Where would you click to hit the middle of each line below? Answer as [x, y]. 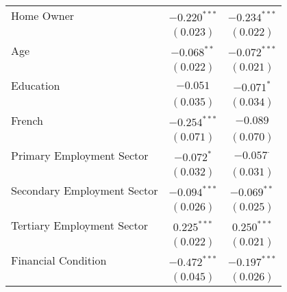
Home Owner [43, 15]
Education [36, 85]
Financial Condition [59, 260]
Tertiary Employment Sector [79, 225]
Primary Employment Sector [80, 155]
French [27, 120]
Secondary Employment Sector [85, 190]
